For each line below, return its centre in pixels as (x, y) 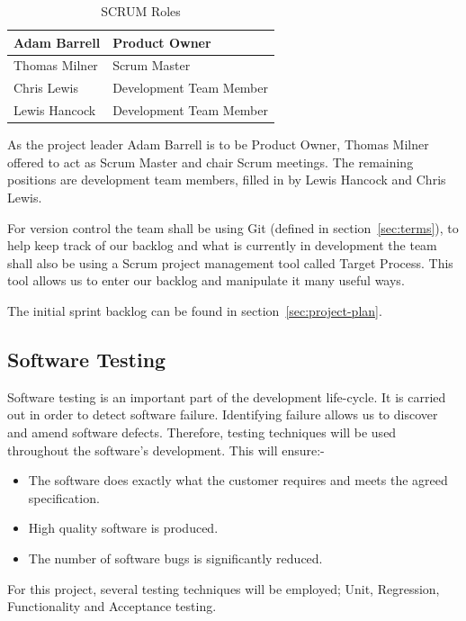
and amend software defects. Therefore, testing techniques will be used (202, 432)
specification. (64, 497)
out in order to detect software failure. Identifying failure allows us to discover (223, 414)
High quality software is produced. (123, 528)
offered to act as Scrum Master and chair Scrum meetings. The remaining (211, 162)
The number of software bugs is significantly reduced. (175, 558)
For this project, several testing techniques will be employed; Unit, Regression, (224, 588)
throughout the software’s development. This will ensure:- (166, 450)
